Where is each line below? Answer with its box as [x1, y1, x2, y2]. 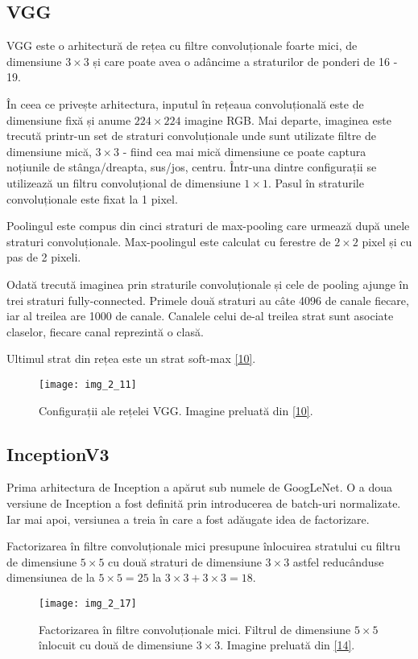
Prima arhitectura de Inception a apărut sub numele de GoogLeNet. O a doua [6, 479, 393, 496]
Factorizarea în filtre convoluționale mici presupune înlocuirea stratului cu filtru [6, 537, 401, 554]
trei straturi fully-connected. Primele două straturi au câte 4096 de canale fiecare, [6, 291, 409, 308]
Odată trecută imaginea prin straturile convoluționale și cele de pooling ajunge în [6, 275, 409, 292]
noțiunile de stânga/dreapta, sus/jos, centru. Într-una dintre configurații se [6, 159, 377, 175]
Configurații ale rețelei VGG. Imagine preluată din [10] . [39, 402, 313, 418]
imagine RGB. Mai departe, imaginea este [184, 111, 391, 128]
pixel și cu [362, 233, 412, 249]
